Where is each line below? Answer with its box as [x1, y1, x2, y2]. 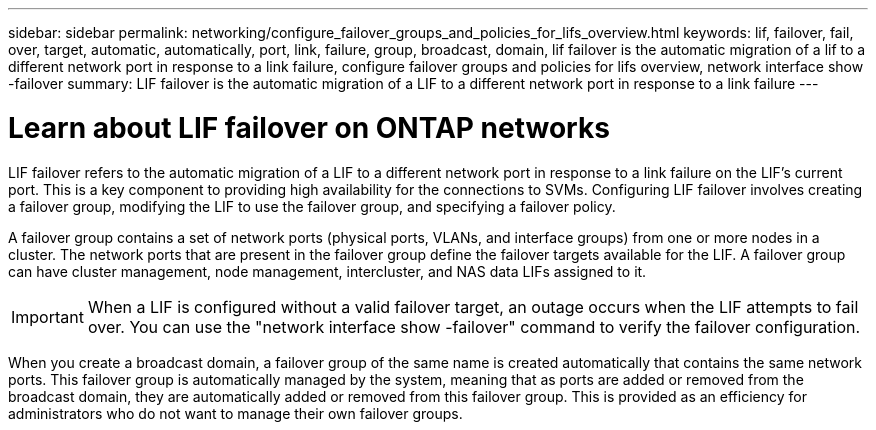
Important [11, 306, 84, 327]
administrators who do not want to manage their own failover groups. [8, 404, 463, 422]
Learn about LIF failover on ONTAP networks [8, 110, 610, 145]
